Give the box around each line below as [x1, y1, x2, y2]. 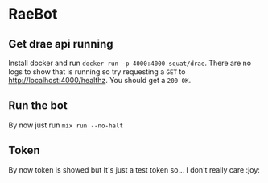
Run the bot [8, 98, 68, 113]
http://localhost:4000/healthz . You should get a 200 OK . [8, 76, 192, 85]
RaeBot [8, 5, 58, 23]
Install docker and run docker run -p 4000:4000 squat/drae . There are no [8, 58, 252, 68]
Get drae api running [8, 37, 114, 51]
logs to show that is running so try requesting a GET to [8, 67, 186, 77]
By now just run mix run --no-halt [8, 120, 123, 130]
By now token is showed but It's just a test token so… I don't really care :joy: [8, 164, 260, 174]
